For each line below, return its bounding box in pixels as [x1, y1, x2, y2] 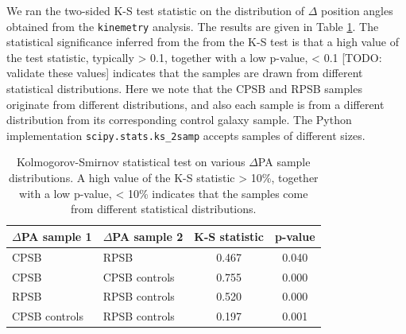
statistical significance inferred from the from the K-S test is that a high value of [6, 33, 400, 50]
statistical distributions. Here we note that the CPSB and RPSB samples [6, 80, 362, 97]
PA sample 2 [112, 227, 184, 244]
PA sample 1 [21, 227, 92, 244]
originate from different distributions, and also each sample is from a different [6, 95, 385, 112]
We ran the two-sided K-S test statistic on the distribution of [6, 2, 304, 18]
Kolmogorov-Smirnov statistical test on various [17, 153, 246, 170]
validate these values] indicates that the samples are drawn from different [6, 64, 363, 81]
